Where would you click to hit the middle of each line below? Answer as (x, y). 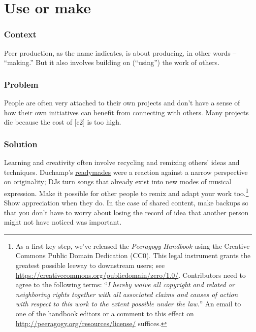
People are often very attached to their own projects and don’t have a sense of (122, 102)
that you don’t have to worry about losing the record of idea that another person (126, 212)
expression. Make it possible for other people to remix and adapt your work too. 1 (126, 192)
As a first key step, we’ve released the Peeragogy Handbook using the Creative (132, 246)
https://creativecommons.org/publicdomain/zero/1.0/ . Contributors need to (130, 275)
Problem (21, 84)
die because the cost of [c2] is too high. (63, 122)
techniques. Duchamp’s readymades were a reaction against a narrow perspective (126, 172)
